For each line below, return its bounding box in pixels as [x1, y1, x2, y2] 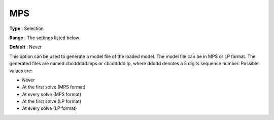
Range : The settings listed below [9, 35, 80, 41]
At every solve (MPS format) [22, 91, 81, 97]
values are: [9, 68, 32, 74]
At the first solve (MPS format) [22, 84, 86, 90]
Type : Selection [9, 25, 44, 32]
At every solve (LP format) [22, 105, 77, 111]
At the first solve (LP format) [22, 98, 81, 104]
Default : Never [9, 44, 42, 50]
